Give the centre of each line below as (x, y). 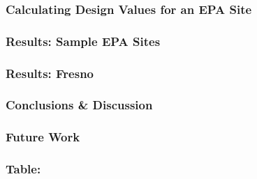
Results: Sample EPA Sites (83, 41)
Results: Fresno (50, 73)
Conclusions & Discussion (79, 105)
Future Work (43, 137)
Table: (23, 169)
